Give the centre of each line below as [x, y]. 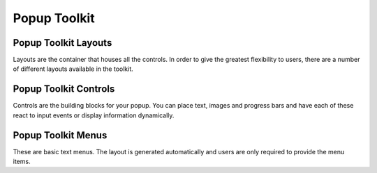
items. [22, 162]
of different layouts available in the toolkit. [73, 69]
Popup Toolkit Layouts [62, 43]
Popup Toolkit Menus [60, 135]
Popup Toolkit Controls [64, 89]
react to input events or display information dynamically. [94, 115]
